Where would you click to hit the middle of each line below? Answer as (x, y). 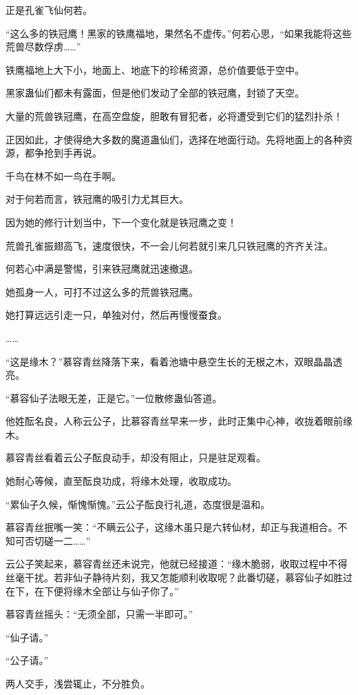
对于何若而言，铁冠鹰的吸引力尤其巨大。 (97, 199)
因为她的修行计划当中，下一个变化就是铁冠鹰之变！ (121, 222)
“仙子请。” (27, 637)
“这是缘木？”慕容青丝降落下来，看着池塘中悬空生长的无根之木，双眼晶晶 (169, 361)
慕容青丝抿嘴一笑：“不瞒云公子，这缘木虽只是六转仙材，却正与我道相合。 (172, 527)
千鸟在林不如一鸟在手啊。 (63, 175)
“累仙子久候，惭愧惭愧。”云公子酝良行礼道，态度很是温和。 (138, 504)
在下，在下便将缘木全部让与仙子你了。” (92, 591)
